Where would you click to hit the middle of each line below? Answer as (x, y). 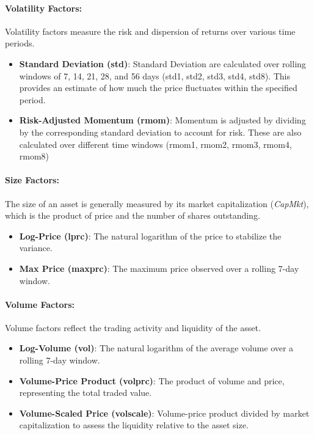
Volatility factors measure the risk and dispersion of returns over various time (150, 31)
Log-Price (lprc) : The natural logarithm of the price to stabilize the (150, 236)
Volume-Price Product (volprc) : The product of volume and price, (152, 380)
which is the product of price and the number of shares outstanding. (133, 215)
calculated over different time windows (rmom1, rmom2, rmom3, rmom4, (155, 144)
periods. (20, 43)
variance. (36, 248)
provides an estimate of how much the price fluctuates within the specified (158, 88)
